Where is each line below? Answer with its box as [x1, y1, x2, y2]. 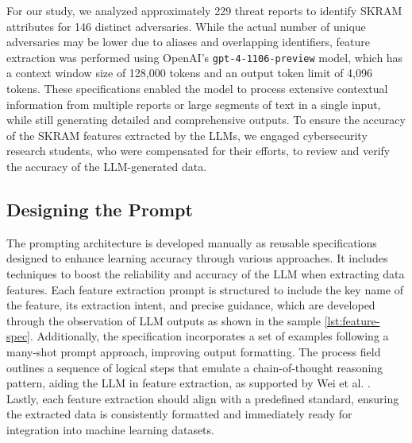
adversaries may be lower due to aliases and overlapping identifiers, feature [6, 33, 370, 50]
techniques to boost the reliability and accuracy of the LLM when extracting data [6, 265, 405, 282]
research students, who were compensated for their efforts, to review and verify [6, 142, 391, 159]
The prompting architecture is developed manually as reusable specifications [6, 234, 377, 251]
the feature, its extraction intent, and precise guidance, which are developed [6, 297, 375, 313]
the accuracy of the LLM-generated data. [6, 158, 207, 174]
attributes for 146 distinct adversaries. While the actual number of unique [6, 17, 366, 34]
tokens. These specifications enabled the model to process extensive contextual [6, 80, 388, 97]
